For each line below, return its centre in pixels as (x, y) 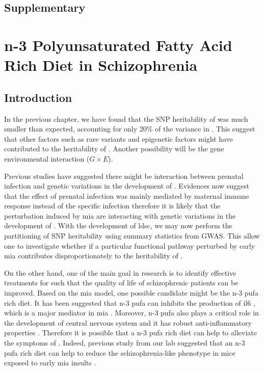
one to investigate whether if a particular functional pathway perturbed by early (129, 245)
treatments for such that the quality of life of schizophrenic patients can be (121, 283)
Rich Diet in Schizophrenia (101, 65)
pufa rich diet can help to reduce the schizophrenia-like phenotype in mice (120, 352)
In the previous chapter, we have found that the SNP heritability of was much (126, 118)
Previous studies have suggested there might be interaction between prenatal (124, 176)
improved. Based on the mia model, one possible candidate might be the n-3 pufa (131, 293)
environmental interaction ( (47, 158)
